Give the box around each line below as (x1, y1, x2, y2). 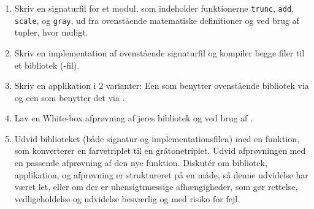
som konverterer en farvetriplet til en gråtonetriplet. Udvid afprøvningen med (14, 144, 306, 157)
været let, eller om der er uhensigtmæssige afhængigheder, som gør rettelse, (14, 180, 298, 193)
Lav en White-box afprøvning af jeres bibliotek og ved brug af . (14, 112, 253, 124)
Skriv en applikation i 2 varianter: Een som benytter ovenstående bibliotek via (14, 79, 309, 92)
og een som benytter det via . (14, 91, 125, 104)
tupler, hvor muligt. (14, 26, 88, 39)
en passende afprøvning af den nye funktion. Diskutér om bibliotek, (14, 156, 267, 169)
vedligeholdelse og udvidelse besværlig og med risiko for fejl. (14, 192, 240, 205)
